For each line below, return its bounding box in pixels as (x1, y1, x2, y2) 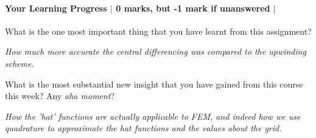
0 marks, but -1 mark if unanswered (116, 1, 270, 14)
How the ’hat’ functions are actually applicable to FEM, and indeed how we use (5, 109, 301, 122)
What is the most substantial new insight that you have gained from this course (5, 77, 303, 90)
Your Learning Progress (5, 1, 107, 14)
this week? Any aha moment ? (5, 89, 115, 102)
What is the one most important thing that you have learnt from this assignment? (5, 24, 312, 37)
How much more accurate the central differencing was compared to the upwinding (5, 45, 307, 58)
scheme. (5, 57, 34, 69)
